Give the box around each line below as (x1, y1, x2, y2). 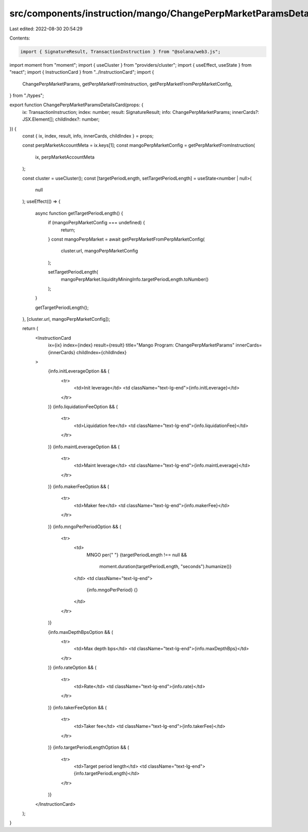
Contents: (9, 35, 30, 41)
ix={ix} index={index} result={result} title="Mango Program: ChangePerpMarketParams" (48, 342, 235, 349)
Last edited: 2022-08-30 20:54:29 (9, 26, 83, 32)
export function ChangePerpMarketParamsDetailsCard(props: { (9, 102, 144, 108)
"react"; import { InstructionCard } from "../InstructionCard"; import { (9, 69, 154, 75)
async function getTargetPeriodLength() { (35, 210, 123, 216)
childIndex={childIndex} (76, 349, 127, 355)
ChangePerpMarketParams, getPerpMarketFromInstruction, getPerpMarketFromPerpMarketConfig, (22, 81, 233, 87)
